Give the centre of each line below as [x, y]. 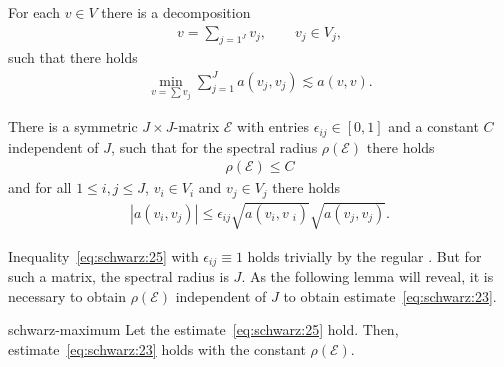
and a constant [433, 126]
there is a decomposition [176, 12]
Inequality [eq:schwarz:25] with [103, 255]
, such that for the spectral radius [214, 146]
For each [34, 12]
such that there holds [73, 57]
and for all [40, 187]
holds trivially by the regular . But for [364, 255]
